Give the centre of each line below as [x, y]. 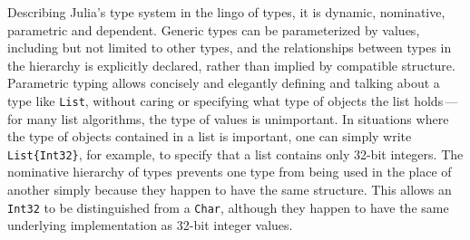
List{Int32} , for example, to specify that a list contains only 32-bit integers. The [235, 154]
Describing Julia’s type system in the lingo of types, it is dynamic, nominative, [226, 12]
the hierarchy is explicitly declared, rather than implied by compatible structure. [231, 65]
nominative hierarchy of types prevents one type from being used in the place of [230, 172]
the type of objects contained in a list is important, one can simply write [210, 136]
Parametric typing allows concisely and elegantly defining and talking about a [224, 83]
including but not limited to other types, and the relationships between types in [230, 48]
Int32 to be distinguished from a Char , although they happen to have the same [228, 207]
